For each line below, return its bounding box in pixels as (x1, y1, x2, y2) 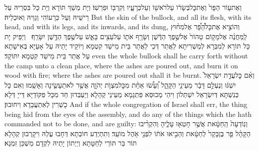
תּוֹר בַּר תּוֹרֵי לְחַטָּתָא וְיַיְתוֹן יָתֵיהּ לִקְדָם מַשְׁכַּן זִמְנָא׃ (4, 138, 137, 148)
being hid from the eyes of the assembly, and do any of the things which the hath (4, 108, 252, 119)
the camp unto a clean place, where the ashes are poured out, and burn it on (4, 60, 238, 70)
